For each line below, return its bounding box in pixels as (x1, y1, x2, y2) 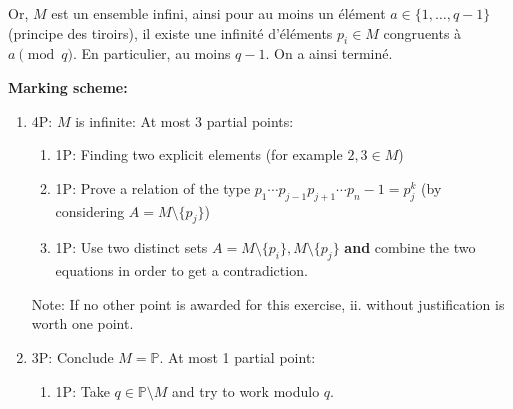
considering (55, 200, 125, 221)
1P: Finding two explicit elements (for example (55, 144, 343, 165)
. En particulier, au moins (72, 43, 231, 64)
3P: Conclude (31, 346, 114, 367)
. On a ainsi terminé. (265, 43, 393, 64)
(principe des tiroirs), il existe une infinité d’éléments (8, 22, 333, 43)
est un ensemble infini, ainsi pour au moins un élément (51, 3, 386, 23)
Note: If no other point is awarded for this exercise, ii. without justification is (31, 293, 505, 314)
